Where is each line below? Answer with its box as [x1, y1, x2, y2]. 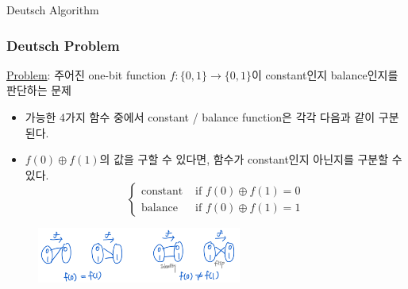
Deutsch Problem [6, 35, 120, 55]
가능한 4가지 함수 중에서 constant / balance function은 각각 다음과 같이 [25, 109, 375, 125]
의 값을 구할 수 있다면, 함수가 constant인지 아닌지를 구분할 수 [99, 151, 402, 168]
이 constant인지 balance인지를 [252, 66, 398, 83]
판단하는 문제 [6, 82, 71, 98]
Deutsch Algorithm [6, 2, 99, 17]
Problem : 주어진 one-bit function [6, 66, 167, 83]
